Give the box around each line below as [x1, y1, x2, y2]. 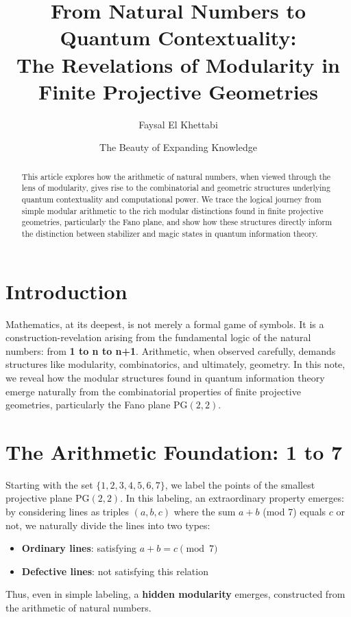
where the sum [173, 504, 236, 519]
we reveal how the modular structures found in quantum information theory [5, 370, 325, 384]
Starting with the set [5, 477, 93, 491]
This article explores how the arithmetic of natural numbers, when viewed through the [21, 170, 331, 182]
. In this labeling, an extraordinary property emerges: [120, 491, 344, 505]
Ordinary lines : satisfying [21, 541, 137, 555]
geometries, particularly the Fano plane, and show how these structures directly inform [21, 216, 332, 228]
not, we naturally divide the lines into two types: [5, 517, 210, 532]
